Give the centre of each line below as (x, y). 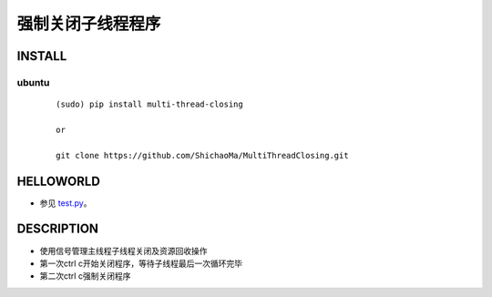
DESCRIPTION (58, 229)
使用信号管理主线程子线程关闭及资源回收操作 (123, 251)
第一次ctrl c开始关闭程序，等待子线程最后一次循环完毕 (141, 263)
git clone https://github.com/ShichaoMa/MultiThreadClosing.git (203, 155)
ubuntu (33, 82)
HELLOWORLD (58, 181)
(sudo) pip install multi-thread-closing (149, 104)
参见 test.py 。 (66, 203)
